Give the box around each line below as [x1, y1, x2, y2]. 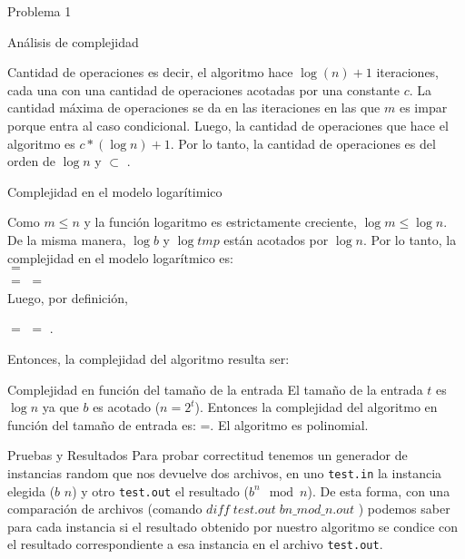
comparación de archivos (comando [7, 499, 203, 518]
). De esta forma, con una [307, 481, 450, 500]
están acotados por [223, 230, 329, 249]
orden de [7, 152, 55, 171]
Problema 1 [7, 2, 72, 20]
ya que [42, 397, 79, 417]
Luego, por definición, [7, 288, 128, 307]
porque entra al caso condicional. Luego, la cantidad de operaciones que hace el [7, 115, 449, 134]
